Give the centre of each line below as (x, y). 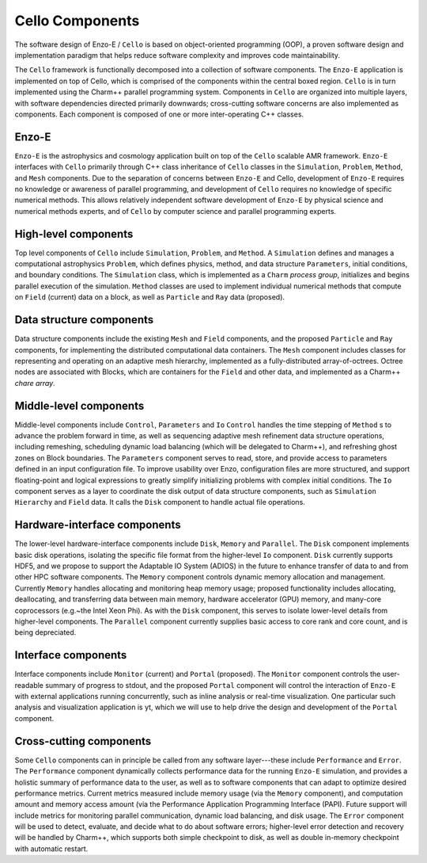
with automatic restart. (51, 849)
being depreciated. (45, 632)
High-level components (74, 234)
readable (29, 685)
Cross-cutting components (83, 741)
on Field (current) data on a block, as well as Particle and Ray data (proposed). (149, 297)
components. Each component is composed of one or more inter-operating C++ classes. (159, 114)
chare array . (35, 383)
